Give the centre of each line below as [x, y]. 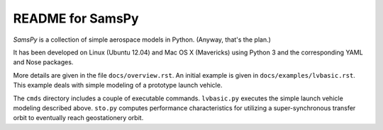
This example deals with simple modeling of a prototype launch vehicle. [118, 85]
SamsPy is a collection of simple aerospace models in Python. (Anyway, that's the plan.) [142, 40]
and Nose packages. [43, 62]
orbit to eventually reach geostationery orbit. [78, 118]
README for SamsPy [76, 18]
